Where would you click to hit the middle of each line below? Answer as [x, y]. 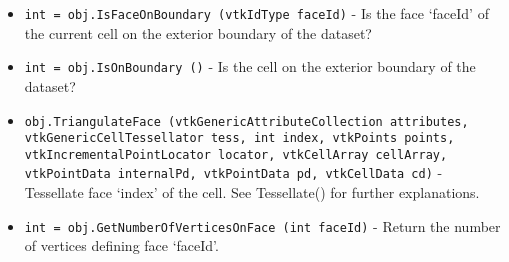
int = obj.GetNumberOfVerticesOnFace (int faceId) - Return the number [262, 225]
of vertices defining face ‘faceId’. [121, 245]
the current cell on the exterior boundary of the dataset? [198, 32]
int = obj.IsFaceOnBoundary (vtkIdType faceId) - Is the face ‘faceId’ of [256, 13]
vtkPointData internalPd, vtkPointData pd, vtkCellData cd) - [233, 172]
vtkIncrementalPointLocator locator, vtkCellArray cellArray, [236, 154]
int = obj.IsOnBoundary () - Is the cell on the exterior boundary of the [250, 66]
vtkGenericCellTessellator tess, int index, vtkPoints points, [239, 138]
